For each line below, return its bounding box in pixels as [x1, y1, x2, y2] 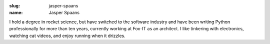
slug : [9, 3, 20, 8]
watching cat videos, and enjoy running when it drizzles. [9, 33, 125, 39]
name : [9, 10, 23, 16]
